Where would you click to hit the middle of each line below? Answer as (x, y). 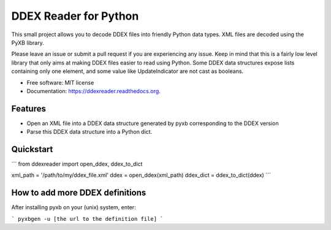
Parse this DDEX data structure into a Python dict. (89, 132)
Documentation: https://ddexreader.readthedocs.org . (93, 91)
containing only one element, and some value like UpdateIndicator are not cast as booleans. (127, 71)
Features (29, 108)
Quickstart (32, 149)
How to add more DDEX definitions (79, 193)
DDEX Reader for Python (75, 16)
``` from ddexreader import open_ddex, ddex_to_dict (77, 164)
